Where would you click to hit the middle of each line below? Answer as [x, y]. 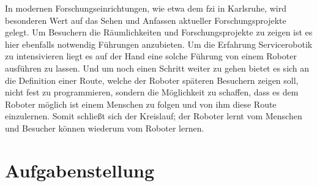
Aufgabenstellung [80, 170]
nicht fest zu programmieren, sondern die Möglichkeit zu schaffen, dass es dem [152, 92]
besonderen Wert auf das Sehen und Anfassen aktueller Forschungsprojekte [146, 20]
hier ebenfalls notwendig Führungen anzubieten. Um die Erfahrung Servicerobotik [159, 44]
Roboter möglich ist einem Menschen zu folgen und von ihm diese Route [141, 104]
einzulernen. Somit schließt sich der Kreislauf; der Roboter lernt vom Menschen [154, 116]
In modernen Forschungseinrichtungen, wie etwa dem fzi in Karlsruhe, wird [146, 8]
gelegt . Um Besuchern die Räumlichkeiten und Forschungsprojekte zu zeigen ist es [159, 32]
